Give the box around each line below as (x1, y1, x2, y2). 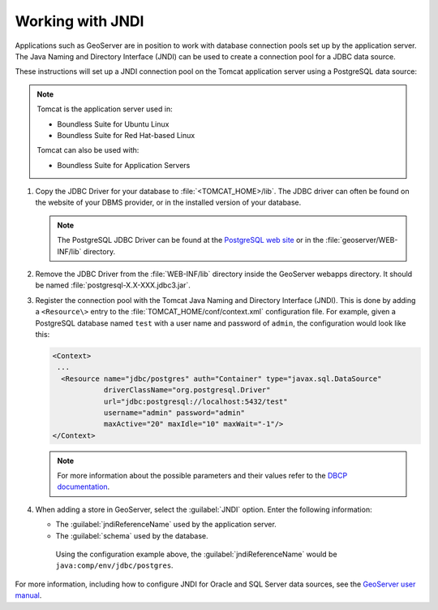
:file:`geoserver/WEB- (325, 236, 398, 245)
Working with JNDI (15, 12, 144, 30)
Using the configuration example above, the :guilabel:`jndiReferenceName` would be (55, 549, 337, 560)
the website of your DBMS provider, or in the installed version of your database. (35, 197, 302, 207)
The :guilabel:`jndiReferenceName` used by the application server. (55, 520, 277, 530)
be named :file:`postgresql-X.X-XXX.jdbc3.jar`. (35, 280, 191, 290)
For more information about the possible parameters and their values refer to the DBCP (57, 471, 348, 481)
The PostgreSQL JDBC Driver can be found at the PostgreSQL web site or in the (57, 236, 324, 245)
